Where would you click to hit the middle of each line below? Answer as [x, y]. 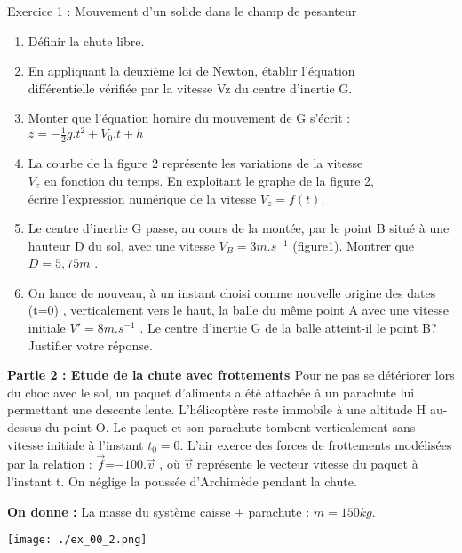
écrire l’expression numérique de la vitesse [142, 198]
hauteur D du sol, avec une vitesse [121, 245]
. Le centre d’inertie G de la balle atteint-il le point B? [288, 328]
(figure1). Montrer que [353, 245]
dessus [24, 427]
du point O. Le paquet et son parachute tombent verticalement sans [230, 427]
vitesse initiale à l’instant [76, 444]
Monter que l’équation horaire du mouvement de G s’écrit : [189, 118]
